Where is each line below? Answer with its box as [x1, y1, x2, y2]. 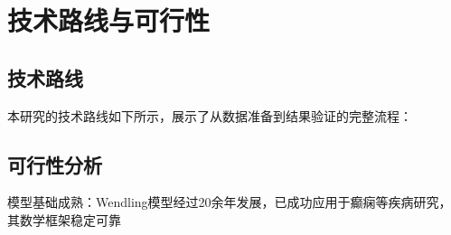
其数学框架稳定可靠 [7, 210, 121, 229]
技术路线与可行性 [7, 2, 211, 39]
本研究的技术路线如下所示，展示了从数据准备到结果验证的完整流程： [7, 106, 412, 125]
